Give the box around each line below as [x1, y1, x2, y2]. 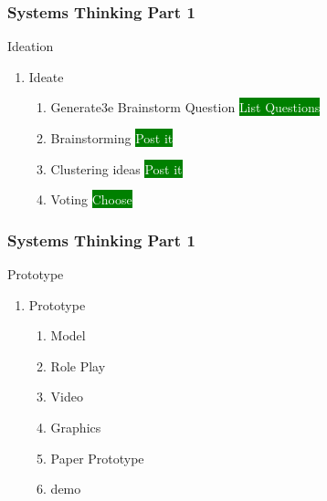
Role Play [50, 356, 106, 375]
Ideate [28, 67, 64, 86]
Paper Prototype [50, 448, 144, 467]
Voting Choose [50, 190, 132, 209]
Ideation [7, 37, 54, 56]
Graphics [50, 417, 101, 436]
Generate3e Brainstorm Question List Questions [50, 98, 321, 117]
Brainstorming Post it [50, 129, 174, 147]
